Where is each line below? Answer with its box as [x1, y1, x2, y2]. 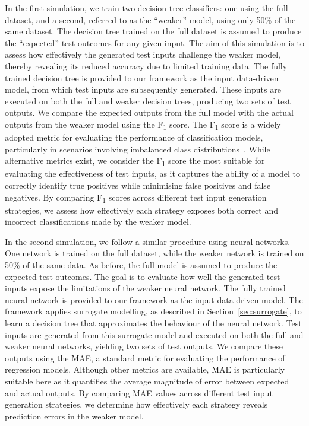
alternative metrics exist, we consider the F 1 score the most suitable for [5, 154, 265, 169]
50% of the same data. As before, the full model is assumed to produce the [5, 259, 278, 271]
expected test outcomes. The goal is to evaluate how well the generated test [5, 270, 280, 282]
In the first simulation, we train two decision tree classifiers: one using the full [5, 2, 288, 14]
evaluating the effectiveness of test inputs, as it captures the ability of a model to [5, 167, 301, 180]
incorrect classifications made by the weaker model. [5, 215, 191, 228]
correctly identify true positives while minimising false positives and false [5, 179, 271, 191]
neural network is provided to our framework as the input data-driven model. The [5, 293, 303, 306]
